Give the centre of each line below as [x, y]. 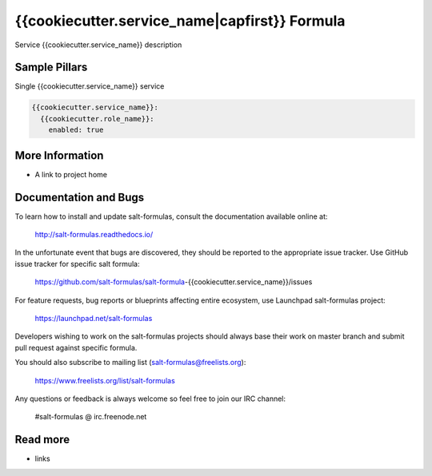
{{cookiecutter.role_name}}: [98, 119]
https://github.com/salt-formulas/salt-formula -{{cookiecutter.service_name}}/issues [174, 282]
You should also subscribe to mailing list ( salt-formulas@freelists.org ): [130, 363]
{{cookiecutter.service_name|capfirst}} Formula [180, 21]
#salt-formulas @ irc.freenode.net [91, 417]
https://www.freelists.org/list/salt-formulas [105, 380]
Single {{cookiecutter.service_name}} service [90, 86]
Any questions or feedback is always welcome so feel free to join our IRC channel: [150, 399]
